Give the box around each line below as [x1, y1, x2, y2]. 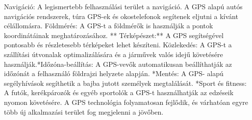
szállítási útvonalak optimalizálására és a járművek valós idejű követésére [4, 49, 223, 59]
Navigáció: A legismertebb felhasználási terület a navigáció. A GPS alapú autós [4, 1, 243, 11]
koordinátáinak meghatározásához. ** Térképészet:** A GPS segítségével [4, 30, 224, 40]
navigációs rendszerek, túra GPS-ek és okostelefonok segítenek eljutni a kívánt [4, 11, 238, 21]
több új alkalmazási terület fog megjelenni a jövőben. [4, 106, 164, 117]
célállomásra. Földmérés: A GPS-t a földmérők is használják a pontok [4, 20, 213, 31]
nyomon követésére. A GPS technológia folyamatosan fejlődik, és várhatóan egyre [4, 97, 249, 107]
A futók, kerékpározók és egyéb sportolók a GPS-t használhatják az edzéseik [4, 87, 234, 98]
